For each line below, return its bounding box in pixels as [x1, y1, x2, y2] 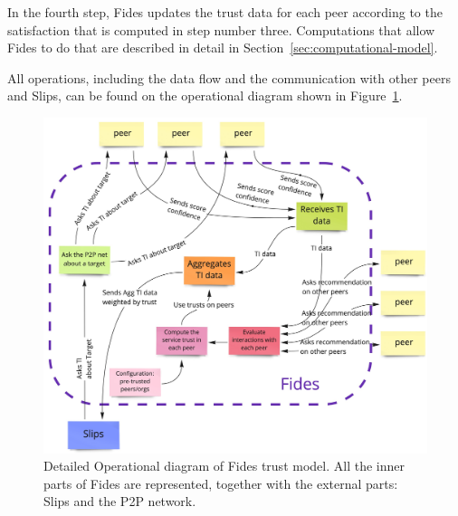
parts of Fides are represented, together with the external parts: [43, 473, 398, 492]
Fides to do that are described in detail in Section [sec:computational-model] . [7, 38, 438, 57]
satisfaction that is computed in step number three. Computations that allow [7, 20, 435, 39]
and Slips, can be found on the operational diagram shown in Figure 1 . [7, 86, 403, 105]
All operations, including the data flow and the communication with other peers [7, 68, 451, 87]
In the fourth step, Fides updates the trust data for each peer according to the [7, 3, 443, 21]
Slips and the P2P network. [43, 492, 196, 511]
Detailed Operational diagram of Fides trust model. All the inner [43, 456, 405, 475]
